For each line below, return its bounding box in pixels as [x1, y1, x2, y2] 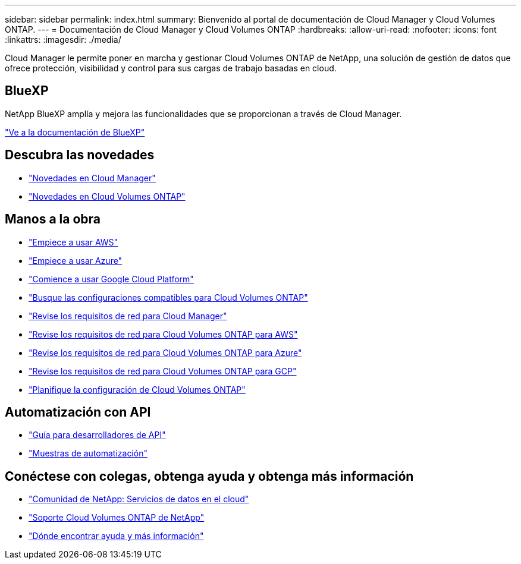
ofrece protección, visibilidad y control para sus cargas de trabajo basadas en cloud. [5, 63, 337, 73]
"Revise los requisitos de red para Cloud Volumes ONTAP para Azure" [29, 347, 302, 358]
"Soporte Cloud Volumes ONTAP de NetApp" [29, 512, 205, 523]
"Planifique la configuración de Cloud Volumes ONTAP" [29, 384, 246, 395]
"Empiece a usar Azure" [29, 255, 123, 266]
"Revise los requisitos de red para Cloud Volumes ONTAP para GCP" [29, 366, 297, 376]
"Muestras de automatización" [29, 448, 147, 459]
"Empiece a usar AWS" [29, 237, 118, 247]
